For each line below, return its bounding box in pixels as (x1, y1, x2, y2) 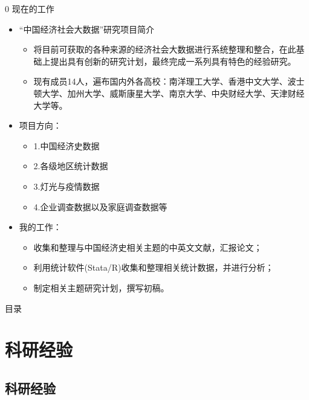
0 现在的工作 (5, 2, 54, 15)
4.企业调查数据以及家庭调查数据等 (33, 200, 168, 213)
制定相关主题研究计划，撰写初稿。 (33, 281, 169, 294)
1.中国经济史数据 (33, 139, 100, 152)
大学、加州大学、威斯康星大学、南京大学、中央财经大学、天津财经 (42, 86, 305, 99)
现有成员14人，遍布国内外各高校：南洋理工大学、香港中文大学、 (33, 75, 288, 88)
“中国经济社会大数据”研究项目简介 (19, 22, 155, 35)
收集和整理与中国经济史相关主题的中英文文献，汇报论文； (33, 240, 262, 253)
